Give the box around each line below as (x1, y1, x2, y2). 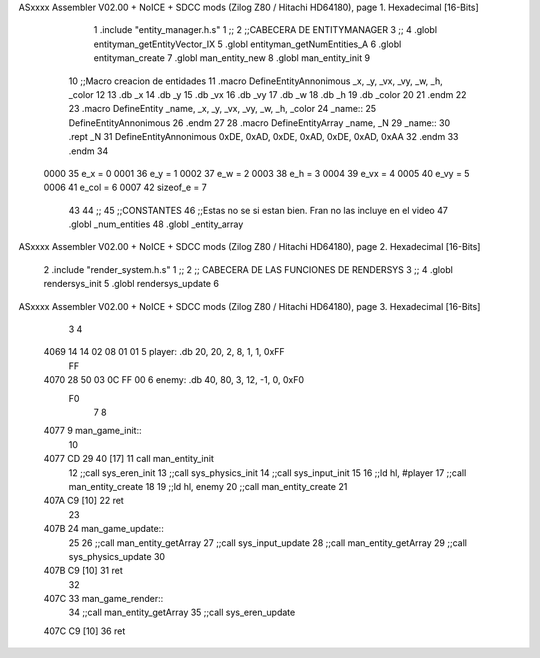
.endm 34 (68, 145, 109, 157)
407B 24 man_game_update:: (43, 523, 164, 535)
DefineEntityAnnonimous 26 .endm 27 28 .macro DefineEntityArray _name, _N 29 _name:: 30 (68, 116, 451, 129)
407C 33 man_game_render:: (43, 593, 164, 605)
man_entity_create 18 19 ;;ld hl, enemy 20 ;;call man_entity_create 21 (68, 480, 348, 492)
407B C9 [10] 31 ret (43, 565, 124, 577)
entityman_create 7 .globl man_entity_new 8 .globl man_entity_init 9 (93, 52, 370, 64)
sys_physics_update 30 (68, 550, 165, 562)
